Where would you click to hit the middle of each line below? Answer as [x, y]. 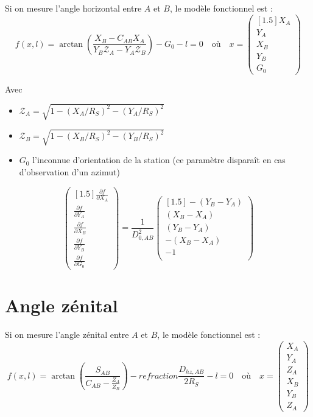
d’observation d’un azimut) [69, 171]
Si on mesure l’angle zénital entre [67, 335]
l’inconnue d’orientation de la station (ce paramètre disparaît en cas [159, 160]
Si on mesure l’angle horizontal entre [73, 8]
